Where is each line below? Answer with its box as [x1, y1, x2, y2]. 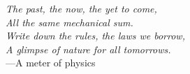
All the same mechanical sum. [6, 15, 133, 29]
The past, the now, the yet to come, [6, 1, 157, 15]
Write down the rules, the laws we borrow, [6, 28, 185, 43]
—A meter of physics [6, 55, 96, 70]
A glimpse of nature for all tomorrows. [6, 41, 171, 56]
